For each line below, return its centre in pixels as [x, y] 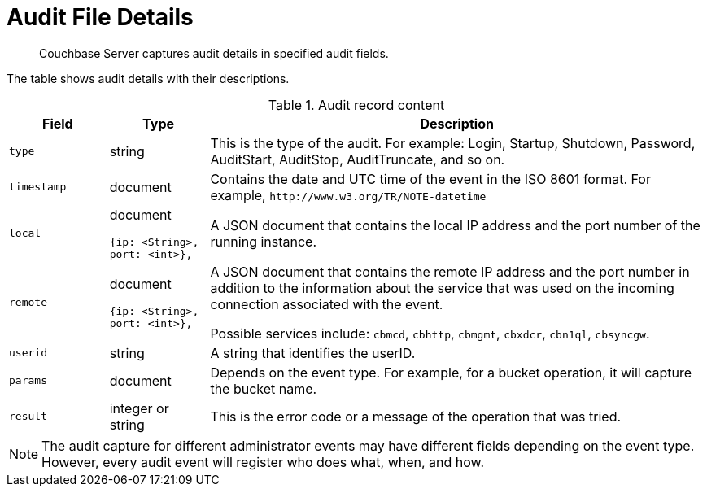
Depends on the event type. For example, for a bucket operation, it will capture [451, 372]
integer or [139, 408]
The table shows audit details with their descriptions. [148, 78]
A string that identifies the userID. [313, 353]
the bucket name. [264, 388]
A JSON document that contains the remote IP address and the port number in [450, 271]
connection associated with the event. [327, 304]
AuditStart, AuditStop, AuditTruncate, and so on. [358, 159]
